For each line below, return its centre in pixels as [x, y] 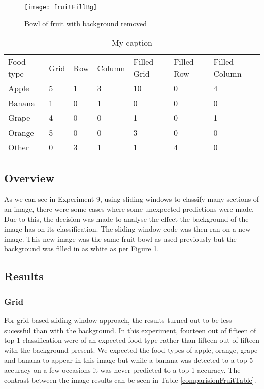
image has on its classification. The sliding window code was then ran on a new [127, 229]
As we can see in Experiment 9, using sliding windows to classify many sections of [132, 199]
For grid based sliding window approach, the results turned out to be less [118, 320]
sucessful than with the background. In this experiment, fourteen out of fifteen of [130, 330]
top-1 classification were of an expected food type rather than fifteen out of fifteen [132, 340]
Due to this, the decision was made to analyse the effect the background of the [126, 219]
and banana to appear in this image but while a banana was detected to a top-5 [129, 360]
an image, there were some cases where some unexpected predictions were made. [129, 209]
